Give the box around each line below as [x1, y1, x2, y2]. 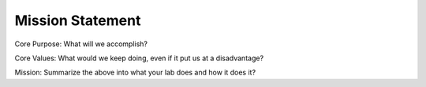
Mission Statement [14, 12, 141, 29]
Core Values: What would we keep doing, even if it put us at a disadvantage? [14, 53, 264, 63]
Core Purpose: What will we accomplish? [14, 39, 148, 49]
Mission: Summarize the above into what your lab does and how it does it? [14, 67, 256, 78]
